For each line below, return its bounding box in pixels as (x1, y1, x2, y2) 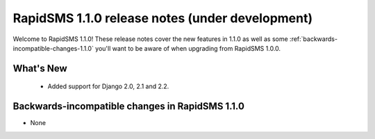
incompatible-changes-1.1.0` (12, 44, 94, 52)
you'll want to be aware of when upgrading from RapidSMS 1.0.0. (94, 44, 281, 52)
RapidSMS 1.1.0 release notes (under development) (12, 10, 313, 26)
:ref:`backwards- (289, 35, 338, 43)
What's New (12, 63, 67, 74)
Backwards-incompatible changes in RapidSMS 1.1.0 (12, 101, 244, 113)
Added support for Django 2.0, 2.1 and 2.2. (47, 82, 169, 90)
